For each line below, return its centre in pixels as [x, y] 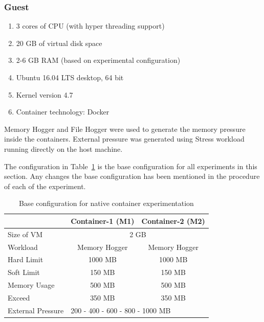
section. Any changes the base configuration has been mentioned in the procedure [132, 176]
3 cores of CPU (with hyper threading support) [90, 26]
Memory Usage [31, 285]
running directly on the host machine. [63, 148]
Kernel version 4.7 [45, 94]
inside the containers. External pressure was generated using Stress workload [124, 139]
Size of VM [25, 234]
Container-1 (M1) [103, 221]
